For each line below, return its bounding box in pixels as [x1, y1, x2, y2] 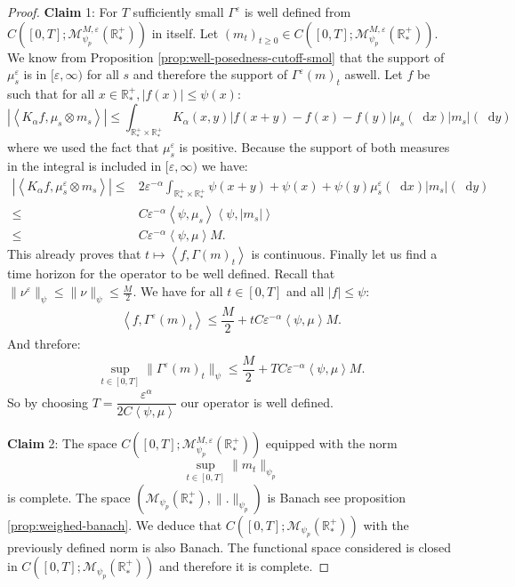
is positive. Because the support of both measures [179, 138, 450, 157]
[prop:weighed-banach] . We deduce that [7, 515, 222, 534]
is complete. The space [7, 487, 131, 506]
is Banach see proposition [267, 487, 406, 506]
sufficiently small [133, 3, 224, 20]
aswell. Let [344, 65, 403, 84]
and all [286, 282, 325, 301]
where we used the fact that [7, 138, 159, 157]
